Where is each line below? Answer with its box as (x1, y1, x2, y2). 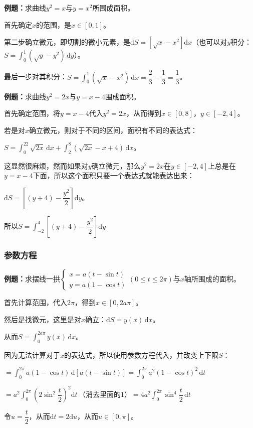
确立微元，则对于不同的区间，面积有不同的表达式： (29, 124, 198, 135)
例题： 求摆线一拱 (4, 273, 60, 284)
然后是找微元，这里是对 (4, 314, 81, 324)
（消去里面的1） (78, 391, 131, 399)
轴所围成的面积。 (184, 273, 240, 284)
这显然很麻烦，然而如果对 (4, 160, 88, 171)
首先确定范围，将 (4, 108, 60, 118)
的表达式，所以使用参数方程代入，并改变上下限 (64, 349, 219, 360)
